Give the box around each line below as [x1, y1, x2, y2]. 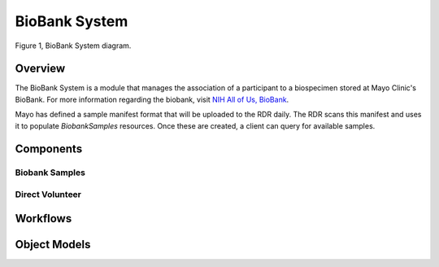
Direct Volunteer [15, 188, 81, 199]
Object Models [15, 237, 91, 252]
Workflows [15, 212, 72, 225]
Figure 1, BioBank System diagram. [15, 41, 132, 50]
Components [15, 142, 83, 156]
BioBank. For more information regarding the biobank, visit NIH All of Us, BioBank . [15, 94, 289, 104]
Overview [15, 62, 66, 76]
